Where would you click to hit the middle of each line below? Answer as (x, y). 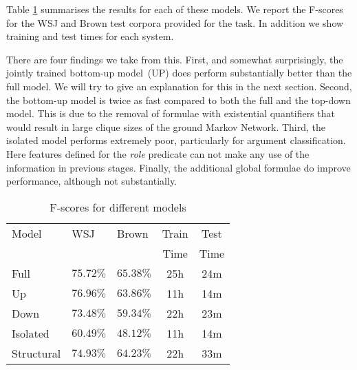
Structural (36, 353)
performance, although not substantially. (92, 181)
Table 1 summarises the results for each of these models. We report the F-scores (175, 9)
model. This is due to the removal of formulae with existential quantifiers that (171, 113)
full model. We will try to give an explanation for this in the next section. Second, (179, 86)
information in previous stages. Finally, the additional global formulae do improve (178, 167)
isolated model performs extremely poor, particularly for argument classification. (176, 140)
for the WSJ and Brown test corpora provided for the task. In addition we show (175, 22)
